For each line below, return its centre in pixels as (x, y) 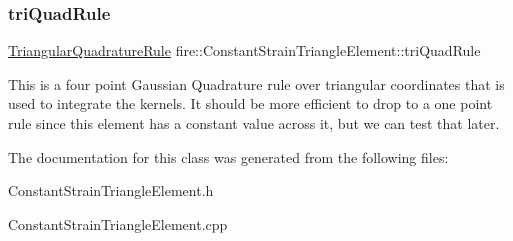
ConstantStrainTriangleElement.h (111, 190)
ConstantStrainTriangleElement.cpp (118, 223)
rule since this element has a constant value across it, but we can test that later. (254, 123)
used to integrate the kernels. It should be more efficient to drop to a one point (250, 103)
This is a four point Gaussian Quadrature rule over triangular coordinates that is (256, 83)
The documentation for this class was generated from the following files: (228, 156)
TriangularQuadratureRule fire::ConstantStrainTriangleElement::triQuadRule (244, 50)
